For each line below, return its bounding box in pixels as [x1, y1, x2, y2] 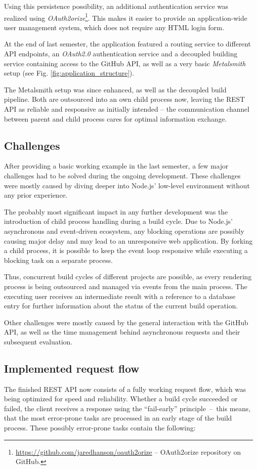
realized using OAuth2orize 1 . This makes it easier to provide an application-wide [4, 11, 248, 23]
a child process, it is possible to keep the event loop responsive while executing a [4, 245, 248, 256]
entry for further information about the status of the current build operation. [4, 300, 238, 311]
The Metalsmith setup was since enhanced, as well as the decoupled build [4, 84, 227, 94]
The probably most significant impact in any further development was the [4, 206, 228, 216]
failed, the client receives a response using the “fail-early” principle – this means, [4, 403, 251, 413]
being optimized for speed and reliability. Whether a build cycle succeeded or [4, 393, 238, 404]
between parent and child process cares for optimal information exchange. [4, 113, 227, 124]
